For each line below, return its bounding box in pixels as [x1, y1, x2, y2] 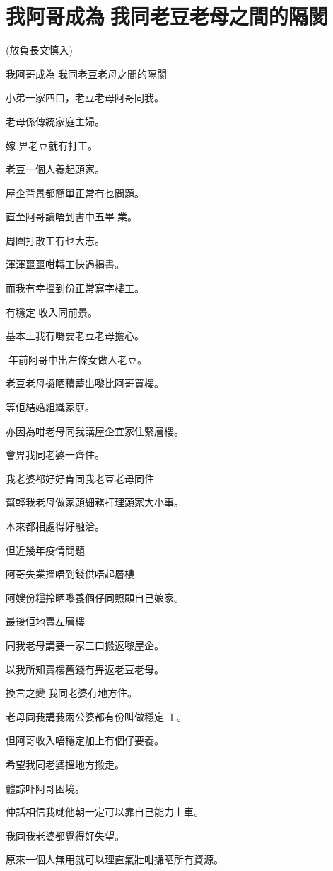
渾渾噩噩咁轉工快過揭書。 [6, 257, 124, 271]
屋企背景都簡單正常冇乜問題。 [6, 185, 144, 200]
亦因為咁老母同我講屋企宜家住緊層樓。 [6, 423, 184, 438]
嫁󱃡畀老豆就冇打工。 [6, 137, 98, 152]
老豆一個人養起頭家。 [6, 162, 105, 176]
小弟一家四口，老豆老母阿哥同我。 [6, 90, 164, 105]
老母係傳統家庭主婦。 [6, 113, 105, 128]
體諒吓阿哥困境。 [6, 780, 85, 795]
